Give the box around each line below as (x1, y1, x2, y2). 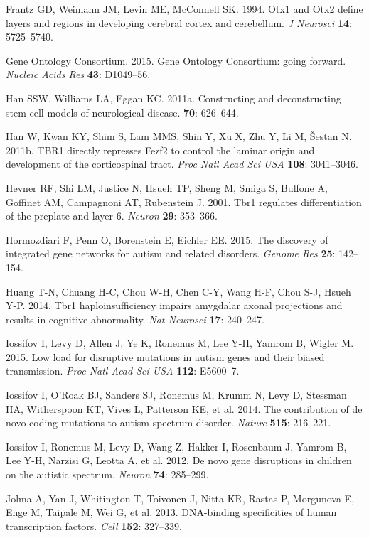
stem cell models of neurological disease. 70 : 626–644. (6, 104, 239, 119)
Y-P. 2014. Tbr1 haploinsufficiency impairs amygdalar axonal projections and (6, 298, 343, 313)
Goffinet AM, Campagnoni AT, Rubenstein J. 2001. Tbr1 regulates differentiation (6, 194, 362, 209)
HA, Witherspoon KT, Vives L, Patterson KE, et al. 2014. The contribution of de (6, 401, 363, 416)
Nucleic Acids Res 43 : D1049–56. (6, 67, 151, 82)
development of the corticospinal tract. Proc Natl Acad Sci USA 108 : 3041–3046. (6, 156, 358, 171)
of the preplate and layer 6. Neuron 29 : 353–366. (6, 208, 218, 223)
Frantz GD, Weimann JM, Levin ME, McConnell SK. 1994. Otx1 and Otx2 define (6, 1, 363, 16)
